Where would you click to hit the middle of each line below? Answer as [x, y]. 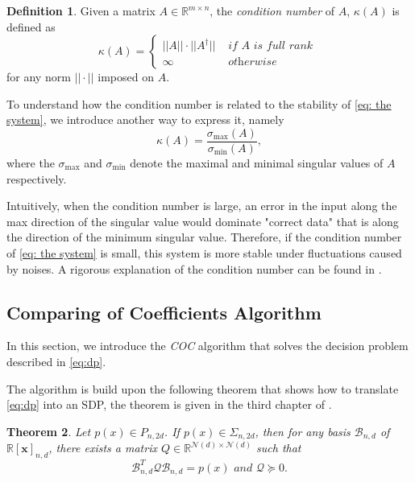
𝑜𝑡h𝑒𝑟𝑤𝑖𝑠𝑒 [253, 62]
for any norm [39, 77]
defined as [31, 26]
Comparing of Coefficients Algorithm [164, 312]
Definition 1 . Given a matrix [81, 10]
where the [31, 163]
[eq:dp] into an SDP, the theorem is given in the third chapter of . [169, 404]
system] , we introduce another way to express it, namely [145, 119]
